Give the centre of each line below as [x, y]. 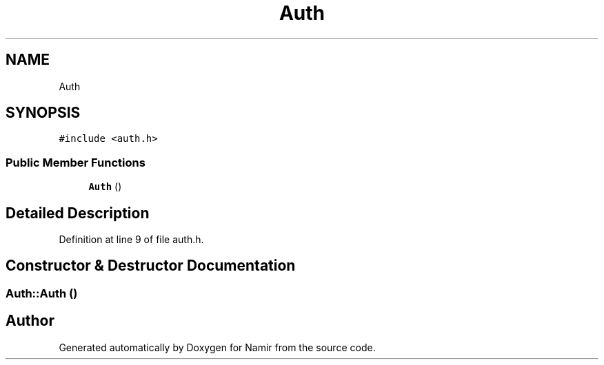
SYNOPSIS [43, 113]
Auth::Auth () [42, 293]
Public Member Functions [75, 162]
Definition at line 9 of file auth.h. [131, 240]
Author [30, 321]
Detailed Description [78, 213]
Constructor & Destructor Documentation [151, 266]
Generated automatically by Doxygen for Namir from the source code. [217, 347]
